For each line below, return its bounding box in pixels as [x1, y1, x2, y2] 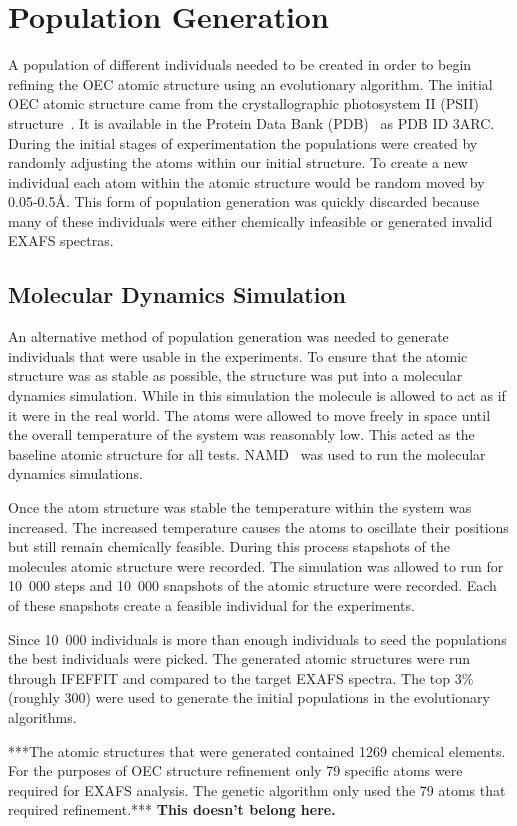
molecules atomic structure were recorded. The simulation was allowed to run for [8, 555, 504, 576]
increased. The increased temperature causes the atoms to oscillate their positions [8, 516, 509, 537]
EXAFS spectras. [8, 230, 114, 251]
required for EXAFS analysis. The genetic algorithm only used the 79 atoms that [8, 779, 506, 800]
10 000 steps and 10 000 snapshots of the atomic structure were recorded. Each [8, 575, 497, 596]
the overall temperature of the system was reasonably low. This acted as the [8, 424, 475, 445]
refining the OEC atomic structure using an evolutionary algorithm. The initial [8, 73, 493, 94]
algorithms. [8, 706, 77, 727]
